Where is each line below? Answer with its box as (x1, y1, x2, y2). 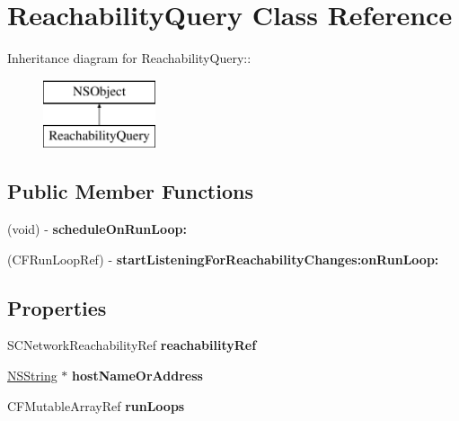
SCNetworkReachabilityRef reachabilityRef (7, 336, 257, 354)
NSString (7, 366, 57, 385)
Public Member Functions (7, 177, 253, 205)
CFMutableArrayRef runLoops (7, 396, 185, 415)
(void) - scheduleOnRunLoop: (7, 219, 187, 238)
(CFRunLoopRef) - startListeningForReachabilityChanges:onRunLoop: (7, 249, 439, 268)
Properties (7, 293, 107, 321)
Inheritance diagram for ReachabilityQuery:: (7, 49, 252, 67)
